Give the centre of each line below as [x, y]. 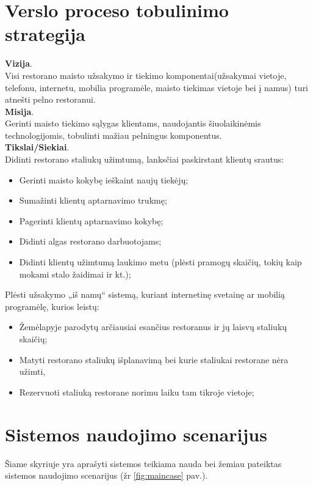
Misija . [20, 111]
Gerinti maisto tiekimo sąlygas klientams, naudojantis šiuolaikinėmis [133, 123]
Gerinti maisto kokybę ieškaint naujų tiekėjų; [104, 179]
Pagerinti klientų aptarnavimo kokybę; [91, 220]
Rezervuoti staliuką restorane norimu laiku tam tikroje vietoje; [137, 392]
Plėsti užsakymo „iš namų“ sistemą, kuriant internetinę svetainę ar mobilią [145, 294]
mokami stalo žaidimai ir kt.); [75, 274]
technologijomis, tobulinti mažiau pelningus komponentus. [113, 135]
